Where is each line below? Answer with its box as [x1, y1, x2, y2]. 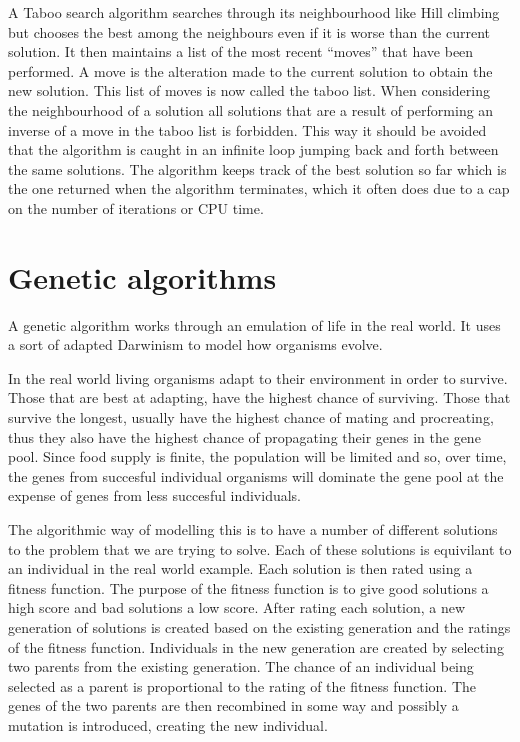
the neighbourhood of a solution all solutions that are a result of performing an [8, 99, 494, 120]
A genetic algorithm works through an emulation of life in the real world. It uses [8, 314, 501, 335]
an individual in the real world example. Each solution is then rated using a [8, 558, 473, 579]
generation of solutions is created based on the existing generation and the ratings [8, 616, 511, 637]
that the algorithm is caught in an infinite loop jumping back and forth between [8, 139, 499, 160]
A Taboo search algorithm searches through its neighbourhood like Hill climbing [8, 2, 500, 22]
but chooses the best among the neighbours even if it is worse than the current [8, 21, 491, 42]
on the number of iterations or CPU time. [8, 197, 264, 218]
